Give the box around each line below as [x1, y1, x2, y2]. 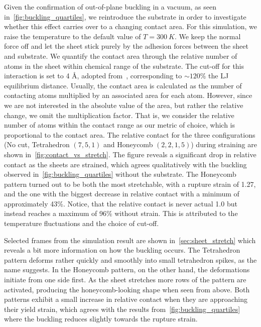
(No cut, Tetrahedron [4, 139, 70, 150]
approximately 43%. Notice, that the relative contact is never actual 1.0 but [4, 198, 237, 208]
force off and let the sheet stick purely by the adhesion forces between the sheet [4, 41, 248, 51]
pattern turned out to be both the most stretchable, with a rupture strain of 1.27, [4, 178, 256, 189]
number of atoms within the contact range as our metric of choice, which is [4, 120, 235, 130]
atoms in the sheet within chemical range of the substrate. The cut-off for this [4, 60, 244, 71]
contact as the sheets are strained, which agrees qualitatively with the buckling [4, 159, 247, 169]
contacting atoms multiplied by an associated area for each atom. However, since [4, 90, 252, 100]
